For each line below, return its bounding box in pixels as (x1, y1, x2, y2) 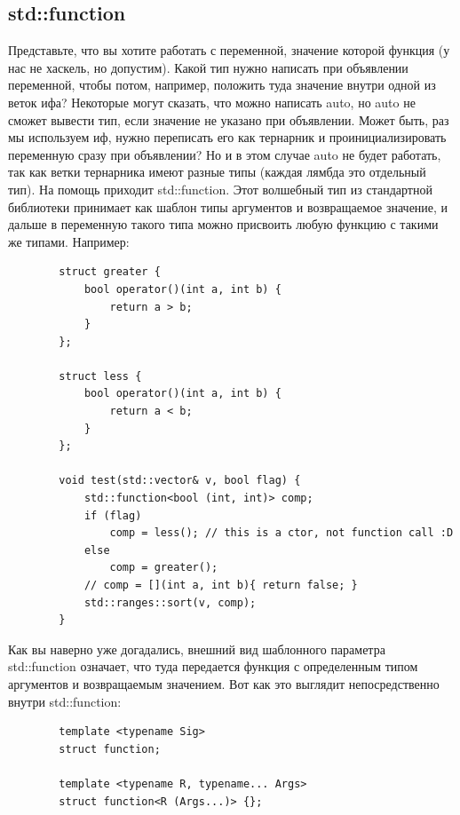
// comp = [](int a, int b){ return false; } (83, 579, 358, 592)
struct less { (59, 369, 142, 383)
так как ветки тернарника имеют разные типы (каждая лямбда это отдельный (8, 162, 426, 181)
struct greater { (59, 265, 161, 279)
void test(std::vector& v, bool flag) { (59, 474, 301, 487)
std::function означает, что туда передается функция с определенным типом (8, 657, 418, 676)
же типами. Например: (8, 232, 130, 250)
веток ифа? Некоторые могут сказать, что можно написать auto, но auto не (8, 92, 416, 111)
